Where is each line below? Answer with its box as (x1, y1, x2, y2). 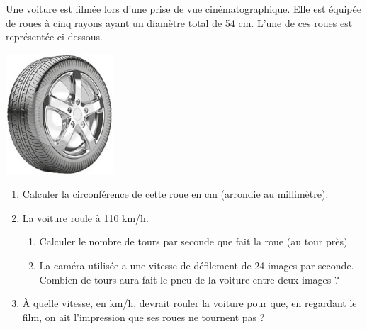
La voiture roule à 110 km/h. (22, 210, 149, 225)
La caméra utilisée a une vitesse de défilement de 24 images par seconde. (39, 257, 354, 272)
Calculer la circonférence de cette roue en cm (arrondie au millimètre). (22, 186, 329, 201)
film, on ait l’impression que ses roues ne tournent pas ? (22, 309, 265, 324)
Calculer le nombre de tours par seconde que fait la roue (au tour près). (39, 234, 351, 249)
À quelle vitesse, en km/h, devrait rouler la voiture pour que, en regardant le (22, 296, 357, 311)
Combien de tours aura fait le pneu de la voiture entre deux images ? (39, 272, 339, 286)
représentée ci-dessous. (6, 29, 103, 44)
